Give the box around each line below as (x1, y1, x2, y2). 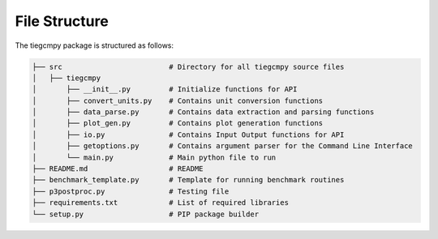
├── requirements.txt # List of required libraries (32, 198, 290, 207)
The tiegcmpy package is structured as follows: (15, 41, 174, 50)
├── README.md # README (32, 164, 204, 173)
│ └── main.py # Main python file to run (32, 152, 277, 162)
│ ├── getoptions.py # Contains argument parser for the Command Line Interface (32, 142, 413, 151)
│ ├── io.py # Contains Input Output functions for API (32, 130, 345, 139)
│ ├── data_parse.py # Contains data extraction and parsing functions (32, 108, 375, 117)
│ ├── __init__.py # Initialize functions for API (32, 85, 298, 94)
